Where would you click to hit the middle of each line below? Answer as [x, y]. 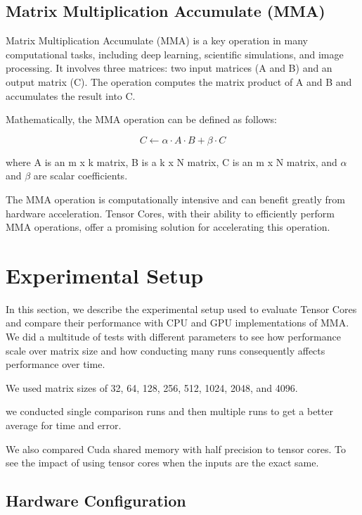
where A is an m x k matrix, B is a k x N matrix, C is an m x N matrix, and [172, 161]
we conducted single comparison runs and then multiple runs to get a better [169, 411]
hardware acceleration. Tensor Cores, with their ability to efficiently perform [170, 213]
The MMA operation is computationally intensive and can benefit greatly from [175, 199]
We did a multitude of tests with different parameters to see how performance [173, 337]
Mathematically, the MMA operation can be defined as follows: [141, 119]
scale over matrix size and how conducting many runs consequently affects [166, 350]
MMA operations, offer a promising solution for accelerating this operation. [168, 227]
